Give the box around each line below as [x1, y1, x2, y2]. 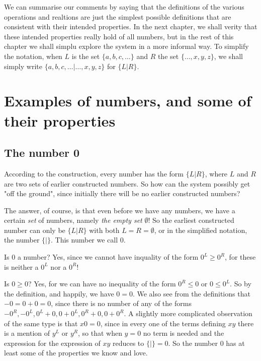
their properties [4, 110, 116, 131]
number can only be [4, 224, 65, 235]
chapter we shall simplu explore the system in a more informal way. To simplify [4, 41, 249, 51]
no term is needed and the [143, 328, 224, 338]
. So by [230, 278, 251, 289]
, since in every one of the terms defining [100, 318, 226, 328]
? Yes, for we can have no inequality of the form [28, 278, 176, 289]
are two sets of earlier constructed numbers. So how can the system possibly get [4, 178, 250, 189]
